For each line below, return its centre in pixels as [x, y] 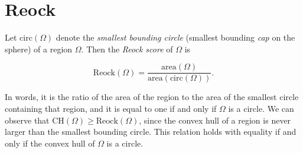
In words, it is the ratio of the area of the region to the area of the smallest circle [152, 97]
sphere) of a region [39, 49]
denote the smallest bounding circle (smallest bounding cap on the [175, 37]
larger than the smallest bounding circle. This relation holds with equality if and [151, 132]
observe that [27, 120]
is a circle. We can [261, 108]
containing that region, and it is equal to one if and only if [111, 108]
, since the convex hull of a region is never [215, 120]
